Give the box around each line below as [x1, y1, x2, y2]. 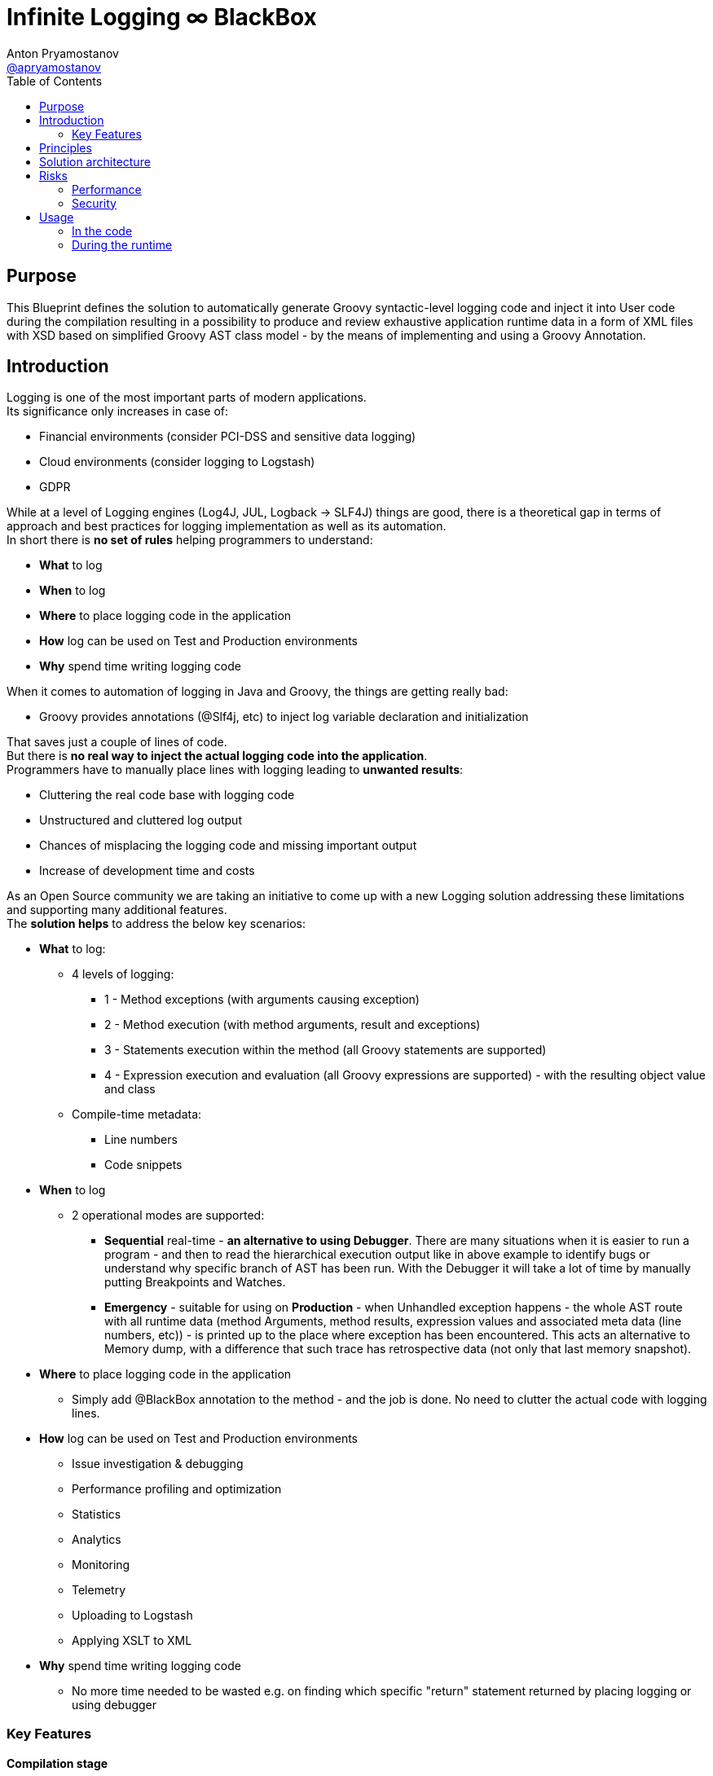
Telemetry [72, 1583, 126, 1598]
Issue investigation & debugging [72, 1457, 244, 1471]
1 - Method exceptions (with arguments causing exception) [104, 992, 420, 1007]
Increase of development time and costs [39, 864, 255, 878]
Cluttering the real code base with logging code [39, 788, 295, 802]
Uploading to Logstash [72, 1608, 193, 1623]
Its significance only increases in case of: [7, 404, 229, 419]
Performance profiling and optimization [72, 1482, 282, 1497]
